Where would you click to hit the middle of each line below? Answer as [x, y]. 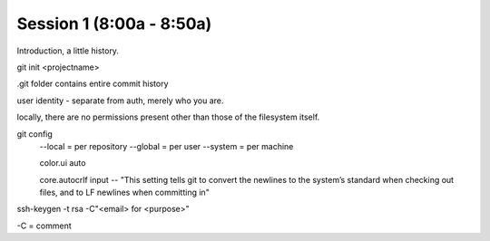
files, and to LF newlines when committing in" [125, 193]
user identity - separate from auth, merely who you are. [120, 101]
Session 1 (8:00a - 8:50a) [114, 24]
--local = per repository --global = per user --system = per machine [167, 146]
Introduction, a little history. [68, 51]
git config [35, 134]
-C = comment [44, 226]
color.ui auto [63, 163]
